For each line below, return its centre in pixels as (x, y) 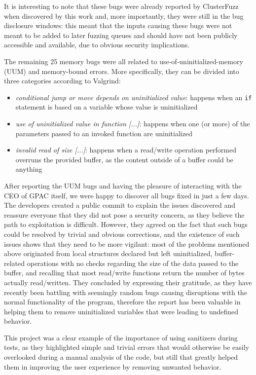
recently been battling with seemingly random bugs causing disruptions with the (126, 292)
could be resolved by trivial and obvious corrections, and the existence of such (122, 234)
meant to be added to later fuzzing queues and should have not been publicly (121, 35)
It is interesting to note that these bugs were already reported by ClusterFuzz (121, 6)
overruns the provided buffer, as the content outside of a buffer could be (124, 159)
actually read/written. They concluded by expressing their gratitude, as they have (128, 282)
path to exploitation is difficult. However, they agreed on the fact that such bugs (126, 224)
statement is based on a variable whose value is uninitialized (107, 107)
